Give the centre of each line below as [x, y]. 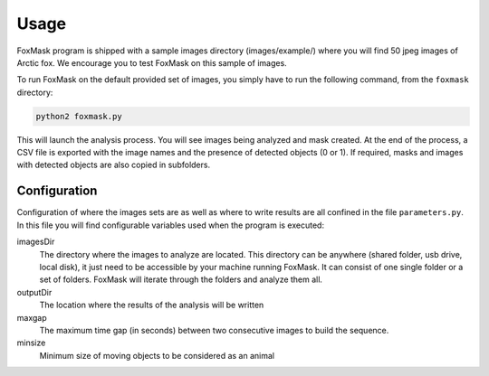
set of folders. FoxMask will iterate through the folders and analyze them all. [181, 279]
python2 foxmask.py [79, 116]
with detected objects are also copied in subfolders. [114, 165]
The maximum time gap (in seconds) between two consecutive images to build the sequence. [214, 330]
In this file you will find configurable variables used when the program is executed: [171, 225]
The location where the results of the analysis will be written [152, 305]
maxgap [32, 317]
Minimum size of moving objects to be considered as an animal [157, 355]
